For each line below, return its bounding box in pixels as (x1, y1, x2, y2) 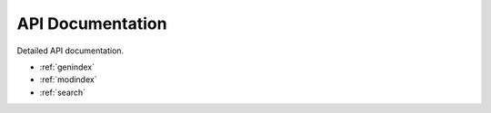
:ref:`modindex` (39, 74, 97, 85)
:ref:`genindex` (39, 61, 95, 72)
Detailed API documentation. (16, 45, 125, 56)
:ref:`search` (39, 87, 86, 98)
